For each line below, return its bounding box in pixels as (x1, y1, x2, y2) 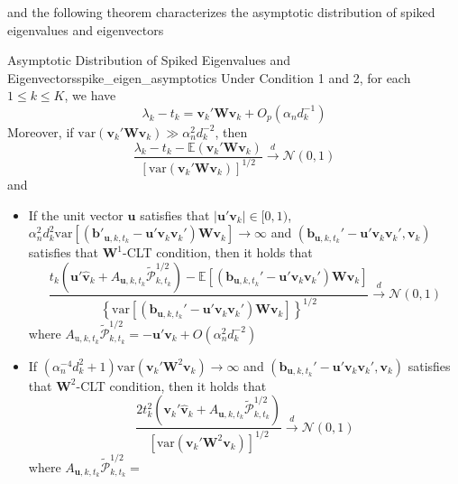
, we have (64, 86, 116, 105)
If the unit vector (28, 205, 124, 224)
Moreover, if (7, 122, 74, 141)
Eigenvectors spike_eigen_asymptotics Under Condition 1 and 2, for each (7, 68, 411, 87)
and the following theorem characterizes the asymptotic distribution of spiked (7, 3, 435, 21)
